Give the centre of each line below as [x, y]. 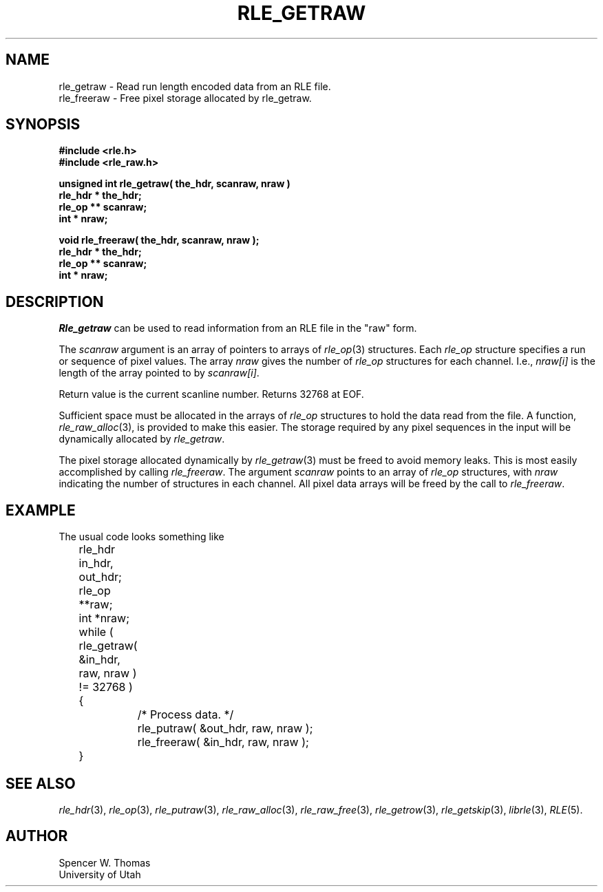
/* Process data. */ [186, 715]
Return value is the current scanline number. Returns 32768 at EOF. [211, 394]
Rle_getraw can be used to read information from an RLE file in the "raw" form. [238, 328]
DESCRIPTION [55, 301]
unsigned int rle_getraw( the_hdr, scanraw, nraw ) [174, 184]
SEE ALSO [41, 783]
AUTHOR [37, 836]
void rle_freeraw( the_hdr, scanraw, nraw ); [159, 240]
